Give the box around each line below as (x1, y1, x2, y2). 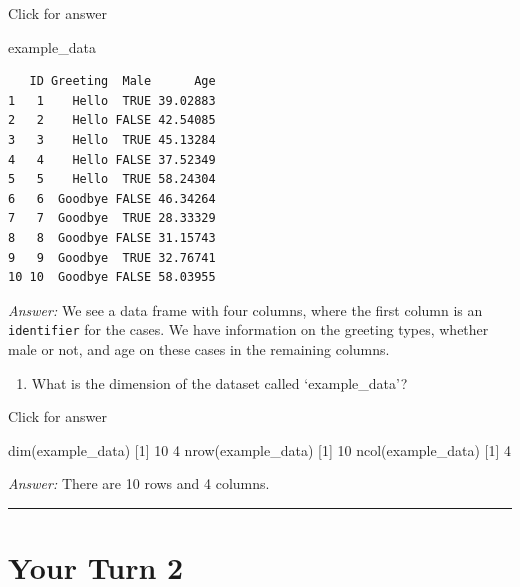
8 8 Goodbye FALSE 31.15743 (8, 230, 216, 245)
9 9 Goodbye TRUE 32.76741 (8, 250, 216, 265)
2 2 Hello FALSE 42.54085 (8, 113, 216, 128)
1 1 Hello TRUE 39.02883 (8, 93, 216, 108)
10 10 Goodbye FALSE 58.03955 (8, 270, 216, 285)
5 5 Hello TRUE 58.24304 (8, 172, 216, 187)
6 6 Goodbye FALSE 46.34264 (8, 191, 216, 206)
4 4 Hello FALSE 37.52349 (8, 152, 216, 167)
